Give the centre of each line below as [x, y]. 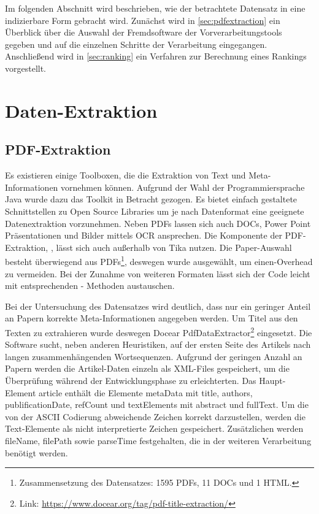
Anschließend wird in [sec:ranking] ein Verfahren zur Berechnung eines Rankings [156, 56]
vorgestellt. [26, 68]
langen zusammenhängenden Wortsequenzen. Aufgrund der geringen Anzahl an [154, 356]
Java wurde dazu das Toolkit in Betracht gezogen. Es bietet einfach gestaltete [151, 199]
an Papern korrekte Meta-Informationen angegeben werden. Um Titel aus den [152, 318]
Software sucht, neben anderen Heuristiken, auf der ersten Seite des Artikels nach [158, 344]
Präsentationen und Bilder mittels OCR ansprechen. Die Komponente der [144, 235]
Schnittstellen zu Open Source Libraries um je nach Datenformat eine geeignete [155, 211]
